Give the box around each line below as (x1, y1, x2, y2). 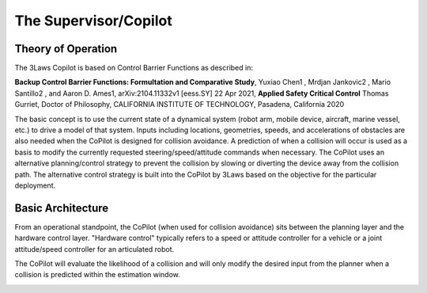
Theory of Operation (14, 42, 118, 55)
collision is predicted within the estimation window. (14, 270, 181, 280)
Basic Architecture (14, 201, 109, 215)
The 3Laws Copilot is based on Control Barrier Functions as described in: (14, 63, 253, 73)
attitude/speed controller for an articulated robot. (14, 244, 175, 253)
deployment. (14, 181, 55, 190)
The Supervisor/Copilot (14, 12, 173, 29)
